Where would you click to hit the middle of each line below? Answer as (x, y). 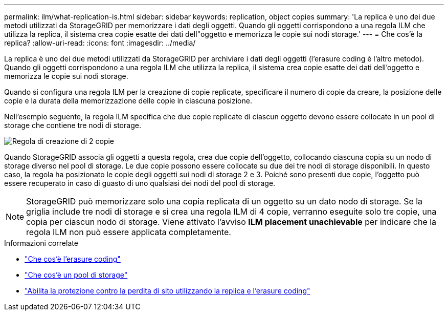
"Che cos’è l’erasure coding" (73, 259)
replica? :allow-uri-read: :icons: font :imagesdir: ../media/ (100, 43)
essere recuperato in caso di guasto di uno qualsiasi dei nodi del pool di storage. (140, 183)
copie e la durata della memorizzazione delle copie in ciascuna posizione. (128, 101)
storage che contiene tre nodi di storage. (73, 125)
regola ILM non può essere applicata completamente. (129, 232)
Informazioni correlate (41, 243)
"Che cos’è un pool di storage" (76, 275)
